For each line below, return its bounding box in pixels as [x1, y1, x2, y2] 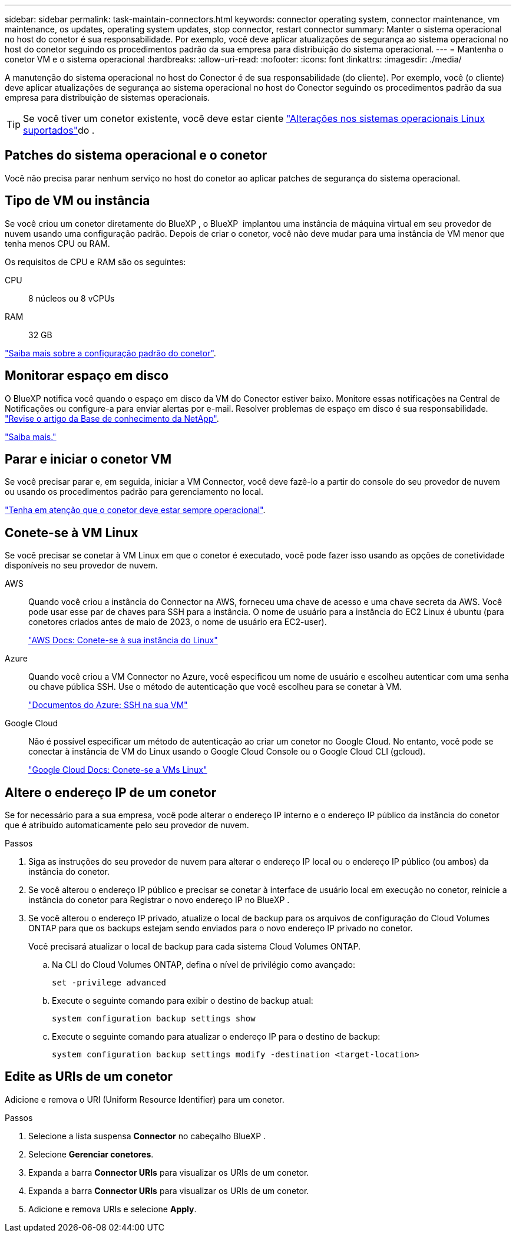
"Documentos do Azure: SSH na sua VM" [28, 700, 188, 710]
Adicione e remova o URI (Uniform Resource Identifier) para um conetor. [5, 1094, 285, 1104]
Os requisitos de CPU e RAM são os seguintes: [5, 256, 186, 267]
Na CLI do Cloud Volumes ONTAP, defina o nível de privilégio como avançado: [52, 960, 355, 970]
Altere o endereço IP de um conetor [5, 785, 217, 800]
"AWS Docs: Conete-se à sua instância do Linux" [28, 635, 218, 646]
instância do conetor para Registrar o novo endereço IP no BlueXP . [28, 895, 290, 905]
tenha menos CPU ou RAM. [5, 238, 110, 249]
